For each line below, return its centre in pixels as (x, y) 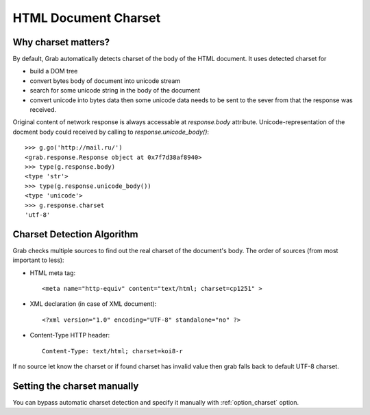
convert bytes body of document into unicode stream (105, 81)
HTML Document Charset (87, 18)
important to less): (38, 260)
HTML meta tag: (52, 273)
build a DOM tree (54, 71)
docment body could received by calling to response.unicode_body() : (111, 132)
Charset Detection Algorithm (75, 234)
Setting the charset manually (76, 386)
